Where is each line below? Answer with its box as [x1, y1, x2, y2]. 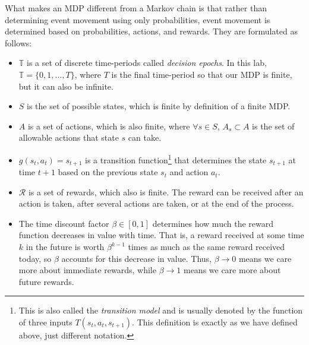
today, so [18, 252, 52, 264]
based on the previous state [58, 166, 158, 178]
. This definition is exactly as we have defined [132, 315, 298, 328]
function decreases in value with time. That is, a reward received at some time [18, 229, 304, 241]
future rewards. [18, 275, 74, 287]
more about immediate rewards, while [18, 264, 156, 276]
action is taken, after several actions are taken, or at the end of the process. [18, 197, 294, 210]
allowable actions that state [18, 131, 119, 144]
